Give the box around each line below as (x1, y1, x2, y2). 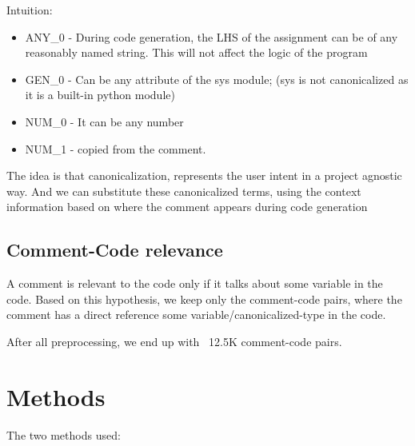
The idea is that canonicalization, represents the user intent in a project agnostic (6, 167, 402, 184)
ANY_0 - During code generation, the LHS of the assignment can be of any (25, 28, 398, 45)
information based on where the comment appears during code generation (6, 198, 368, 215)
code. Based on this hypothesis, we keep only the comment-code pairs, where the (6, 290, 402, 307)
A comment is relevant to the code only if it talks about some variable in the (6, 275, 383, 292)
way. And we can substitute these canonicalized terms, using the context (6, 182, 361, 199)
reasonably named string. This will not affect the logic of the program (25, 44, 368, 61)
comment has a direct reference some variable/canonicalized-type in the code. (6, 306, 386, 323)
